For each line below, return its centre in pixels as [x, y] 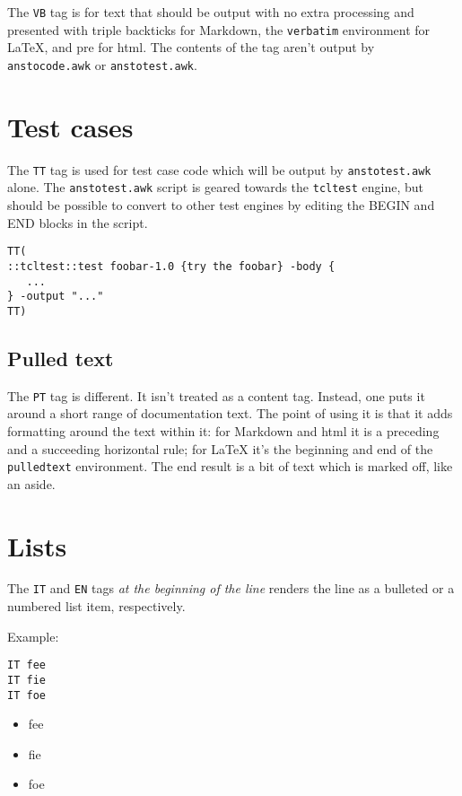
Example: [33, 636]
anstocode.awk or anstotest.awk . [102, 64]
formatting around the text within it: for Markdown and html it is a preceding [223, 430]
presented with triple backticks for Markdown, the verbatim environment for [219, 29]
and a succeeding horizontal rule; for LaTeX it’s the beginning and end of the [220, 448]
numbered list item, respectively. [96, 606]
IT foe [26, 695]
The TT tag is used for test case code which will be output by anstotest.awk [219, 169]
